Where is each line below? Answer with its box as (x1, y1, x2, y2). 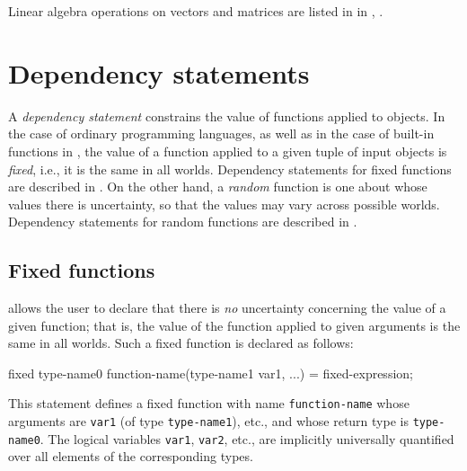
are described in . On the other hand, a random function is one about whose (8, 177, 427, 196)
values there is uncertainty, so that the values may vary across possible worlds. (8, 194, 440, 213)
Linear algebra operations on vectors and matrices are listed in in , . (8, 2, 383, 20)
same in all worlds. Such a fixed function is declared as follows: (8, 333, 354, 352)
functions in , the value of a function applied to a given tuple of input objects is (8, 141, 447, 160)
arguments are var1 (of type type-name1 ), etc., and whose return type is (8, 412, 409, 431)
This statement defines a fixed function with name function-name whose (8, 394, 410, 413)
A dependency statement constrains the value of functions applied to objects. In (8, 106, 445, 125)
